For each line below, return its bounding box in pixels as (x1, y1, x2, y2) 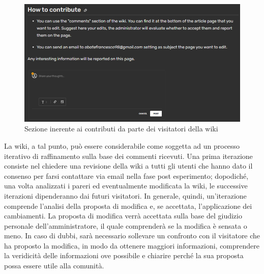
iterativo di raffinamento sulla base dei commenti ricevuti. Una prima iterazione (4, 150, 253, 161)
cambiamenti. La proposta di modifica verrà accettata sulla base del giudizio (4, 210, 242, 221)
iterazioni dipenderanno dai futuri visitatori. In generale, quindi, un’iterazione (4, 190, 247, 201)
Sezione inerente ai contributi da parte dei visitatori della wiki (24, 123, 218, 134)
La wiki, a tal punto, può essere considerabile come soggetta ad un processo (4, 140, 240, 151)
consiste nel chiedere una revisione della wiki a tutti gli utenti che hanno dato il (4, 160, 253, 171)
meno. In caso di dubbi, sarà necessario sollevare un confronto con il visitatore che (4, 230, 260, 241)
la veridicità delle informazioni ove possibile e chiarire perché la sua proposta (4, 250, 244, 261)
